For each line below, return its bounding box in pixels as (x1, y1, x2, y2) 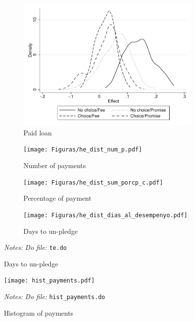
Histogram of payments (4, 307, 74, 318)
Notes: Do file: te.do (4, 242, 67, 252)
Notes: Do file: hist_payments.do (4, 291, 105, 302)
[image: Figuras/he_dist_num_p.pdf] (23, 146, 142, 153)
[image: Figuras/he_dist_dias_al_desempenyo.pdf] (23, 211, 188, 219)
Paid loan (23, 127, 52, 137)
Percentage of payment (23, 193, 92, 203)
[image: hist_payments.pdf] (4, 277, 95, 284)
